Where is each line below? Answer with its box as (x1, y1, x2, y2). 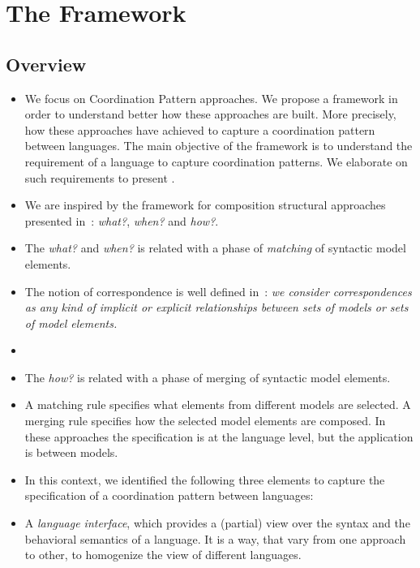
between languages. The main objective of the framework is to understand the (24, 137, 413, 154)
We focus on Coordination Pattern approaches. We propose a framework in (24, 89, 398, 106)
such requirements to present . (24, 169, 175, 186)
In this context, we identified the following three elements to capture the (24, 471, 385, 488)
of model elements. (24, 314, 118, 331)
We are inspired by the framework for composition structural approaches (24, 196, 386, 213)
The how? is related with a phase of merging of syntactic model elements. (24, 368, 391, 385)
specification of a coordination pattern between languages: (24, 487, 314, 504)
